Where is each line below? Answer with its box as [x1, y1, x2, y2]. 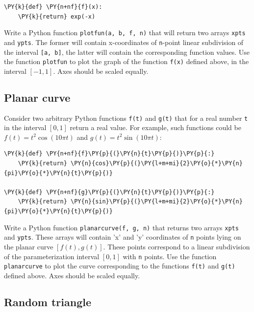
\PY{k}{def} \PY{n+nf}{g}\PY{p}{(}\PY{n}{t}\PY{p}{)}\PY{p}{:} [4, 188, 215, 196]
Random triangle [4, 294, 91, 309]
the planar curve [4, 241, 53, 251]
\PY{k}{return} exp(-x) [18, 13, 96, 20]
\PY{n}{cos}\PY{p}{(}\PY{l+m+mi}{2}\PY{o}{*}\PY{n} [71, 160, 243, 167]
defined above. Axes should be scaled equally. [4, 270, 140, 280]
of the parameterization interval [4, 251, 100, 261]
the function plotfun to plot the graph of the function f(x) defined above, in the [4, 56, 249, 67]
